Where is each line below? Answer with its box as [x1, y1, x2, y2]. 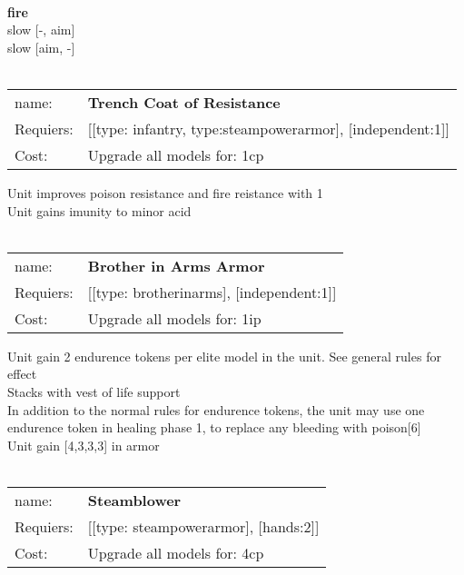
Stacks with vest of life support [7, 382, 181, 401]
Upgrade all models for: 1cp [87, 144, 264, 165]
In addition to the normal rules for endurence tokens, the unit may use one [7, 400, 425, 419]
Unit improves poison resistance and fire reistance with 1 [7, 183, 323, 202]
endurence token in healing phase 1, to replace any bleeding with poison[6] [7, 418, 421, 437]
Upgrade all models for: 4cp [87, 541, 264, 563]
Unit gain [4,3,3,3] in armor [7, 435, 160, 454]
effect [7, 364, 37, 383]
